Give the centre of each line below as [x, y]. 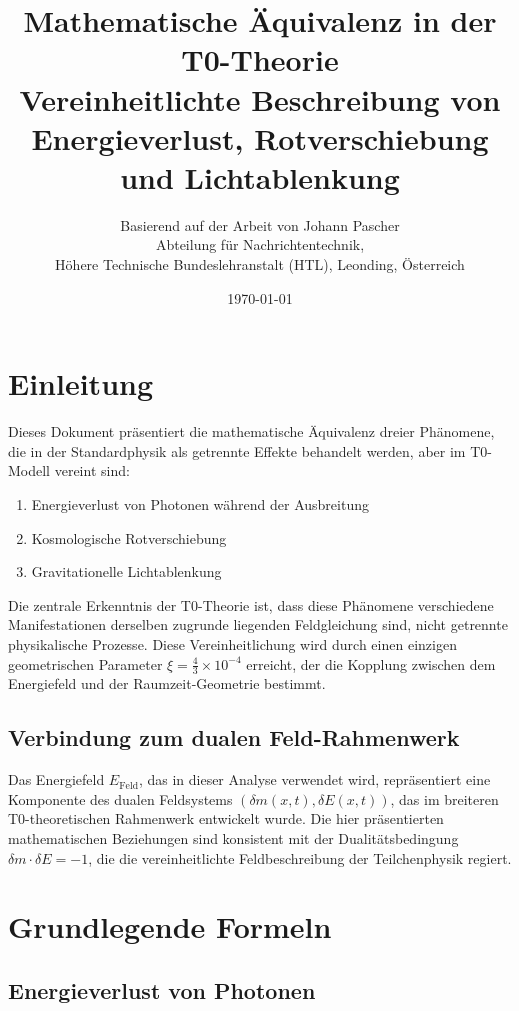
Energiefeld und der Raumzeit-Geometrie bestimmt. [167, 683]
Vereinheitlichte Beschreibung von [260, 98]
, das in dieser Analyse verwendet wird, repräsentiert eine [314, 779]
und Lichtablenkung [260, 176]
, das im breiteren [444, 798]
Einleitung [81, 383]
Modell [29, 470]
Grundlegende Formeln [170, 926]
